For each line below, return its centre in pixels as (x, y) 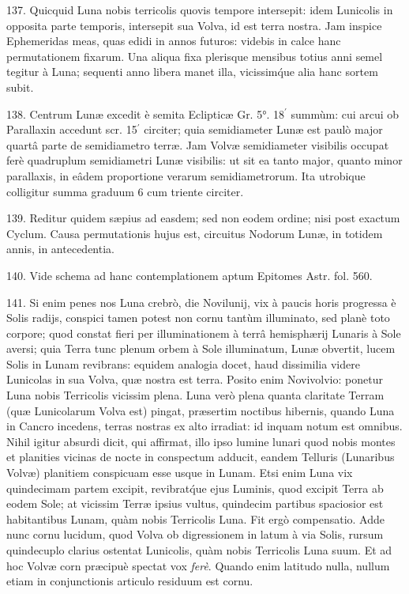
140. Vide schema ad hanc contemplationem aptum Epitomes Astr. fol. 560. (189, 275)
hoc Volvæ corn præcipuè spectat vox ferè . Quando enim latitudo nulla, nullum (198, 565)
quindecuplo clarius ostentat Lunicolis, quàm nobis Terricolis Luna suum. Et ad (199, 550)
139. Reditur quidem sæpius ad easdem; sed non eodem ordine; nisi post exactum (203, 218)
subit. (20, 87)
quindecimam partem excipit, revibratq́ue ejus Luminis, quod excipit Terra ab (195, 488)
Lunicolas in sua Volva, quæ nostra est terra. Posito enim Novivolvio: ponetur (195, 379)
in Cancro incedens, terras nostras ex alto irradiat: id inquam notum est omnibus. (204, 426)
